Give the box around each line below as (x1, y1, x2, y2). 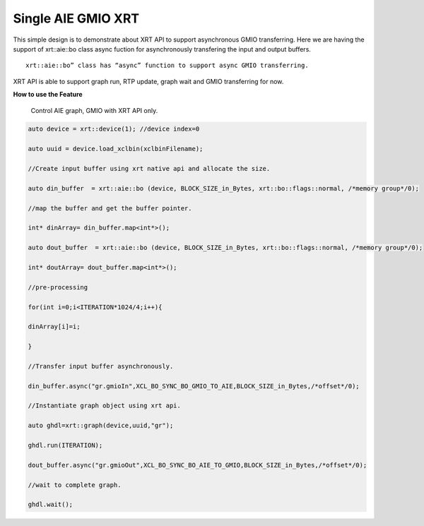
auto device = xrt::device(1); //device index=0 (28, 125, 200, 133)
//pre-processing (28, 283, 88, 291)
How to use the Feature (13, 90, 83, 99)
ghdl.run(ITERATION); (28, 441, 103, 449)
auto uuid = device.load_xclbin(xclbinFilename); (28, 145, 204, 153)
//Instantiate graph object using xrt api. (28, 402, 182, 410)
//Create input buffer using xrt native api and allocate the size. (28, 165, 271, 173)
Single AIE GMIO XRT (13, 11, 140, 26)
